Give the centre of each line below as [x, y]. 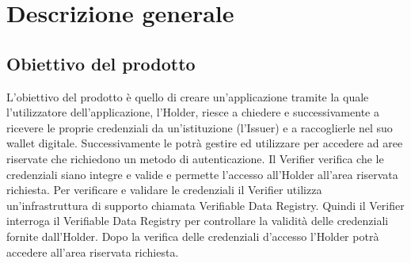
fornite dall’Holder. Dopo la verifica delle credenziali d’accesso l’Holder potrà [193, 236]
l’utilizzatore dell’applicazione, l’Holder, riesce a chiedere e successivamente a [193, 112]
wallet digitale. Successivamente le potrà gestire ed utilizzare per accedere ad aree [205, 143]
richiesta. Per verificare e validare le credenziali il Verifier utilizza [164, 190]
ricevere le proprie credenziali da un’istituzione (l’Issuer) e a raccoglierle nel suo [200, 127]
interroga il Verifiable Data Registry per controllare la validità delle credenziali [198, 221]
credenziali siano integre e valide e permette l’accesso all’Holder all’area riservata [202, 174]
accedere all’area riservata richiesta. [93, 252]
